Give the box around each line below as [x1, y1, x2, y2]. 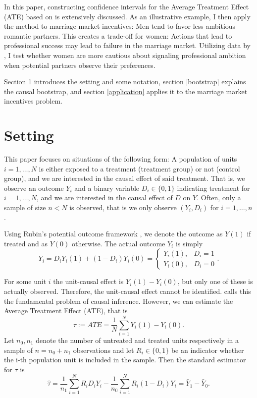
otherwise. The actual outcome [71, 238, 165, 248]
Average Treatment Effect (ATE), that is [4, 305, 128, 316]
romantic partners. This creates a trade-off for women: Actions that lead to [4, 30, 232, 41]
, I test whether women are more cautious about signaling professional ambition [4, 50, 246, 60]
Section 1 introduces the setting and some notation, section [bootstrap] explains [4, 76, 246, 87]
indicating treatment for [177, 182, 250, 193]
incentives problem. [4, 96, 62, 106]
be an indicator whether [171, 344, 244, 355]
